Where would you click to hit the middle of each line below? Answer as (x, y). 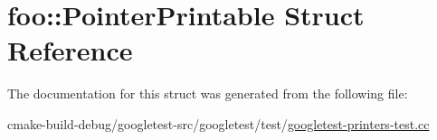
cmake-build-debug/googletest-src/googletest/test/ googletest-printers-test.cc (218, 123)
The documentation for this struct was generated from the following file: (208, 93)
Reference (70, 50)
